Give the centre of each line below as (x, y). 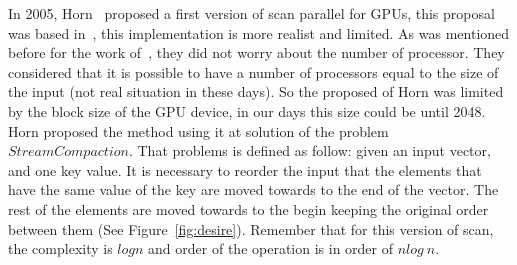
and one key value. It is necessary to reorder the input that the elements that (245, 169)
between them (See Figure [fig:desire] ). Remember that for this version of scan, (251, 228)
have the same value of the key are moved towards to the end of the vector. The (253, 189)
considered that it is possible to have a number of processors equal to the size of (253, 71)
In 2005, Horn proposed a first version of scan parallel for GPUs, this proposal (251, 13)
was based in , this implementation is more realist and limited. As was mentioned (259, 32)
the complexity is (60, 248)
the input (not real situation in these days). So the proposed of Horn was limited (256, 91)
